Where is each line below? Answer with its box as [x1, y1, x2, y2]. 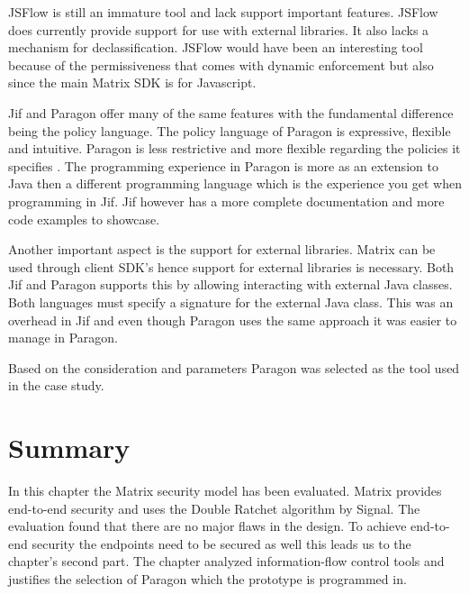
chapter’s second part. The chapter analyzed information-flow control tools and [8, 552, 445, 571]
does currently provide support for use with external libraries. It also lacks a [8, 20, 429, 39]
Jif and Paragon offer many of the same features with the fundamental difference [8, 103, 454, 122]
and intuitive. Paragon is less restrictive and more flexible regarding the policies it [8, 139, 461, 158]
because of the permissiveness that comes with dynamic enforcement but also [8, 55, 434, 74]
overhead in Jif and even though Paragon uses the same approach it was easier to [8, 310, 457, 329]
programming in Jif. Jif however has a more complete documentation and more [8, 191, 445, 210]
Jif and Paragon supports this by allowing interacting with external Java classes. [8, 275, 453, 294]
